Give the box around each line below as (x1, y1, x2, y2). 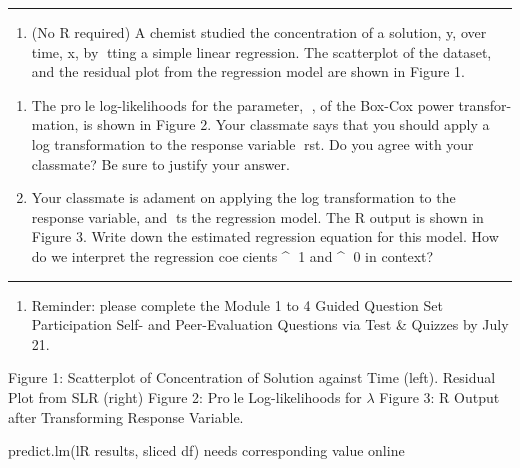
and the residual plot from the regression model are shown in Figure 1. (31, 61, 465, 82)
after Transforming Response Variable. (8, 406, 244, 427)
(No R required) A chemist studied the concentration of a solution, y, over (31, 22, 487, 42)
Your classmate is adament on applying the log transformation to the (31, 187, 456, 208)
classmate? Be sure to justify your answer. (31, 153, 290, 174)
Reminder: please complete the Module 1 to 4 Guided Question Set (31, 294, 443, 315)
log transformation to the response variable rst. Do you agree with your (31, 133, 474, 154)
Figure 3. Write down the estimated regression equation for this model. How (31, 226, 499, 247)
